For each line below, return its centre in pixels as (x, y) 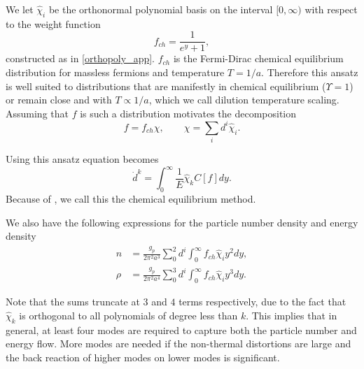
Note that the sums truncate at (73, 302)
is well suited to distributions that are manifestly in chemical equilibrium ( (166, 86)
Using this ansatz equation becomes (82, 159)
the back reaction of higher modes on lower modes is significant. (143, 357)
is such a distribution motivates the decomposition (188, 113)
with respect (331, 9)
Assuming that (37, 113)
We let (20, 9)
